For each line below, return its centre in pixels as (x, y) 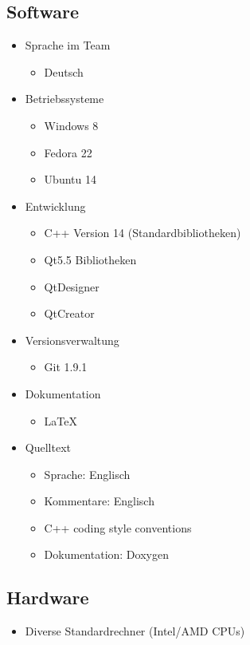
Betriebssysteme (64, 99)
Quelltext (48, 447)
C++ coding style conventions (118, 527)
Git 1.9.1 (66, 367)
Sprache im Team (68, 45)
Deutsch (64, 71)
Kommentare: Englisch (99, 501)
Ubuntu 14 (70, 179)
